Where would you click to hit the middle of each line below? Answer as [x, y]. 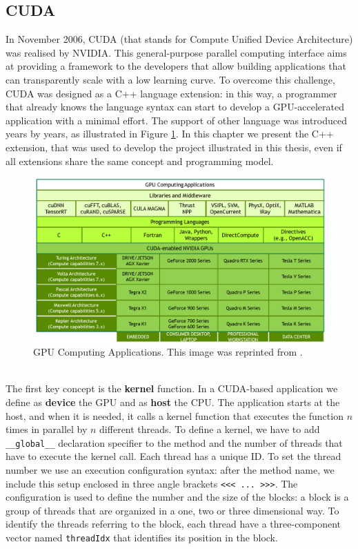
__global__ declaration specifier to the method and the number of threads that [174, 442]
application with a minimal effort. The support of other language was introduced [177, 120]
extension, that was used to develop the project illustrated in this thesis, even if [174, 147]
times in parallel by [47, 429]
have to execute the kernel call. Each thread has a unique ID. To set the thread [173, 456]
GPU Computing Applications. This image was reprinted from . [168, 352]
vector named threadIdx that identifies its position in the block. [142, 538]
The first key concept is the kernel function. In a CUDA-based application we [172, 388]
